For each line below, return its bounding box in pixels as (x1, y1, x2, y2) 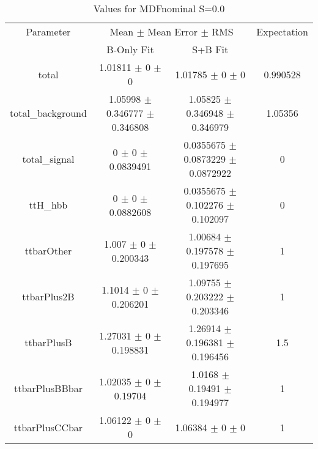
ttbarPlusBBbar (13, 381, 83, 395)
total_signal (22, 152, 75, 166)
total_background (10, 106, 87, 120)
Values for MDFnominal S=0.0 (93, 1, 225, 15)
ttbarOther (24, 243, 72, 258)
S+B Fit (192, 42, 229, 56)
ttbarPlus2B (22, 289, 75, 303)
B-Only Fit (106, 42, 154, 56)
